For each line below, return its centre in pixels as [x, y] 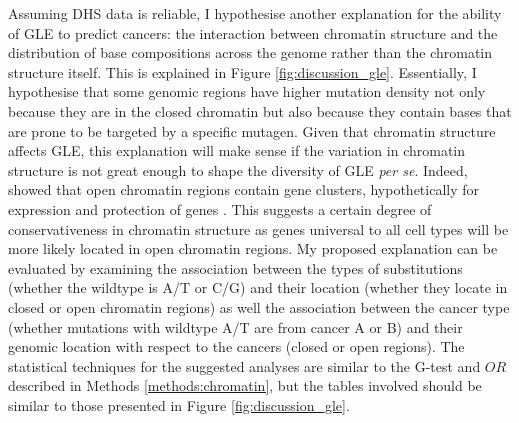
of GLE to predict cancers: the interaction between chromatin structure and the [253, 32]
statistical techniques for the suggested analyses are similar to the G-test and [244, 365]
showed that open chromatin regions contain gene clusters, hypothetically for [244, 189]
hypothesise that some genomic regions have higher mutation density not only [247, 91]
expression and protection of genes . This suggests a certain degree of [220, 208]
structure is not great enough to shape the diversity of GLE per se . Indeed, [238, 169]
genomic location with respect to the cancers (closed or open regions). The [236, 346]
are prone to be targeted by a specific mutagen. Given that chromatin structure [252, 130]
